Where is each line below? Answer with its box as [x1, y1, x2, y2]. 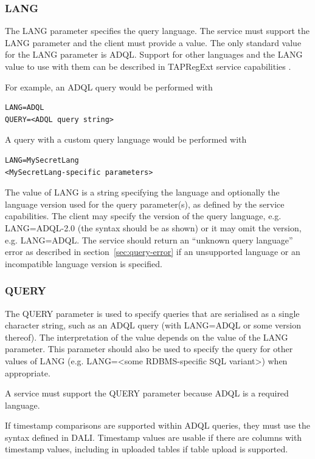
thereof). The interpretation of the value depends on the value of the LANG [5, 330, 288, 343]
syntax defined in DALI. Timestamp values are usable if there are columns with [5, 430, 302, 443]
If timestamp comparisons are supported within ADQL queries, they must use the [5, 419, 310, 432]
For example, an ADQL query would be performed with [5, 80, 213, 93]
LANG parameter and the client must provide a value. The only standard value [5, 36, 302, 49]
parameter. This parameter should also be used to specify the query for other [5, 342, 293, 355]
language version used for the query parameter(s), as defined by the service [5, 197, 285, 210]
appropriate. [5, 366, 50, 379]
